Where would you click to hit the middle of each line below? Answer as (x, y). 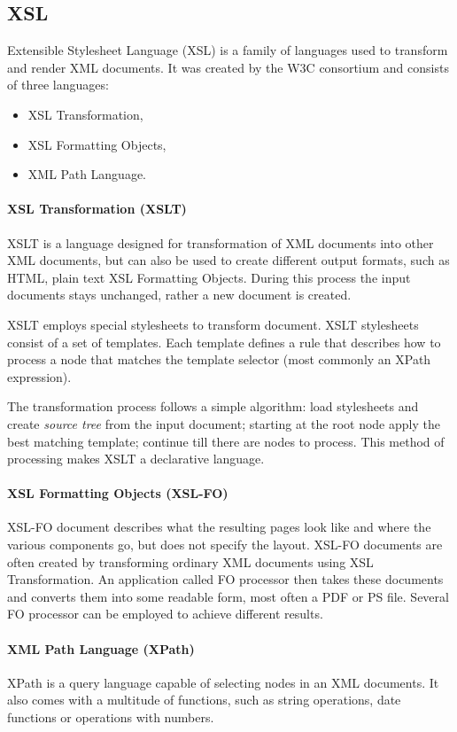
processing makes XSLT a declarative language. (136, 459)
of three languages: (58, 85)
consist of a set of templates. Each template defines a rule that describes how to (224, 342)
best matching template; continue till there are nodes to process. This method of (226, 441)
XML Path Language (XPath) (101, 648)
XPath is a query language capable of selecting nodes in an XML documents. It (223, 682)
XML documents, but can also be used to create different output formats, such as (228, 260)
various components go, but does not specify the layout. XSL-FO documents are (225, 545)
